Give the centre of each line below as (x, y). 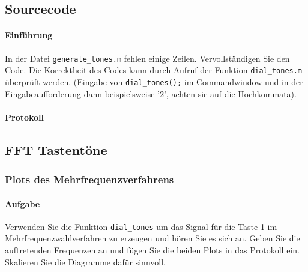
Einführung (29, 35)
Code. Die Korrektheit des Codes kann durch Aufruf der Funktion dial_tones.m (154, 70)
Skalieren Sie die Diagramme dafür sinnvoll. (85, 261)
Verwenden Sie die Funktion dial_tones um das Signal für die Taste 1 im (141, 226)
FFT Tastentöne (56, 149)
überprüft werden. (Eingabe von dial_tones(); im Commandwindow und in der (154, 81)
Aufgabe (23, 203)
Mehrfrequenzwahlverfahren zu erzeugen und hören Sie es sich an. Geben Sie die (152, 238)
